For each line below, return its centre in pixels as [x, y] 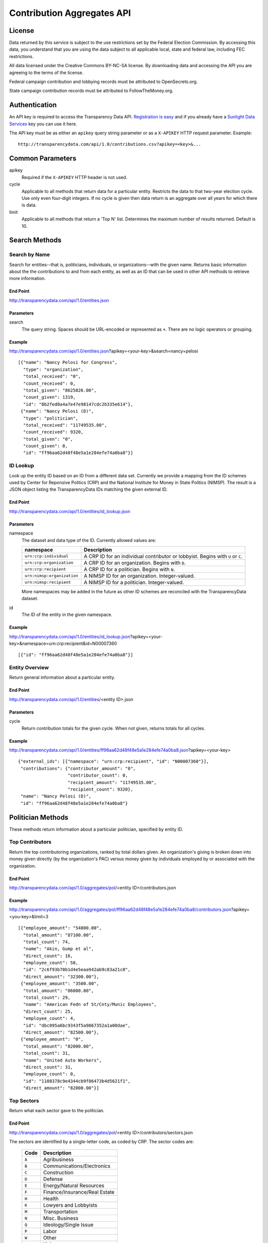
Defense [53, 1179]
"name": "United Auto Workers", [62, 1060]
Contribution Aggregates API [70, 13]
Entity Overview [29, 668]
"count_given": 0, [45, 446]
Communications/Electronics [77, 1166]
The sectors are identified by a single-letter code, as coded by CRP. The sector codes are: [101, 1142]
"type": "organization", [53, 369]
